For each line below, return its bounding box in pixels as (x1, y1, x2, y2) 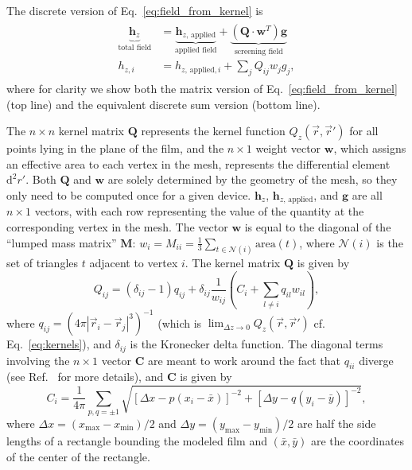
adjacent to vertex (89, 254, 178, 271)
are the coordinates (310, 433, 405, 449)
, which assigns (333, 140, 406, 157)
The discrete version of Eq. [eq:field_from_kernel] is (6, 2, 263, 18)
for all (349, 122, 379, 139)
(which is (157, 314, 202, 331)
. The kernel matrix (185, 254, 281, 271)
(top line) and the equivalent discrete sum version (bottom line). (6, 95, 321, 112)
